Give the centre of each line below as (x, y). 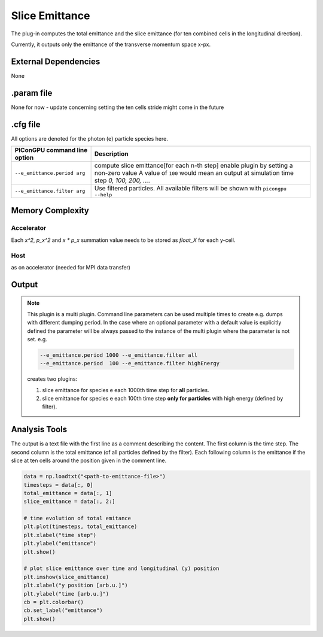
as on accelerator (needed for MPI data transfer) (71, 267)
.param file (32, 93)
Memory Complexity (50, 210)
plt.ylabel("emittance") (60, 544)
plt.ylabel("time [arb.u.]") (66, 594)
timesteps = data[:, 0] (59, 485)
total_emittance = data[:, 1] (68, 493)
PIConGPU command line (51, 150)
